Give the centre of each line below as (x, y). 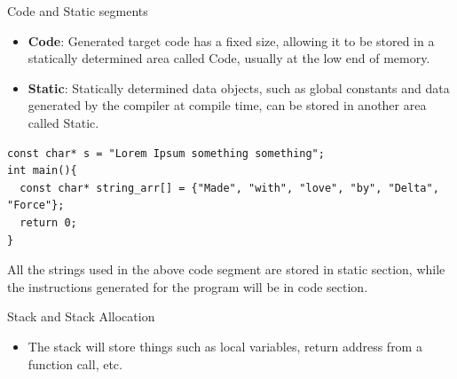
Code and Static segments (78, 11)
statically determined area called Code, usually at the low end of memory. (229, 58)
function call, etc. (75, 363)
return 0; (48, 222)
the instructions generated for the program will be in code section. (188, 286)
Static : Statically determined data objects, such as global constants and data (239, 87)
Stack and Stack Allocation (81, 316)
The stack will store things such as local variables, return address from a (225, 346)
